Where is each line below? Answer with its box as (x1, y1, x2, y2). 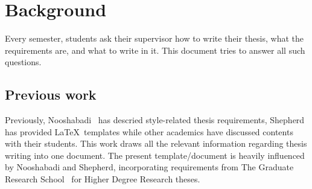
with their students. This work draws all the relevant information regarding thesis (5, 137, 307, 150)
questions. (5, 56, 42, 68)
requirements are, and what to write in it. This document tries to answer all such (5, 43, 305, 56)
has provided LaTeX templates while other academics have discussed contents (5, 125, 293, 138)
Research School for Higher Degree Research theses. (5, 173, 200, 185)
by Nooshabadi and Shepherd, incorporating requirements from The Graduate (5, 161, 294, 173)
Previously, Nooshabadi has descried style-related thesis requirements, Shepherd (5, 114, 305, 126)
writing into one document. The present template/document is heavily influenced (5, 149, 305, 161)
